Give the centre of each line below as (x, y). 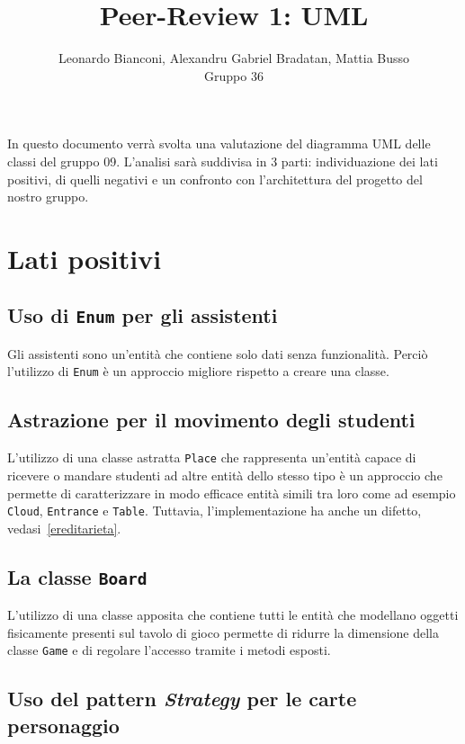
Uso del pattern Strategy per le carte (182, 699)
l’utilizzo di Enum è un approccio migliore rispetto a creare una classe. (198, 371)
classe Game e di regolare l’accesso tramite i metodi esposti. (169, 650)
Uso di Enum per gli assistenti (143, 315)
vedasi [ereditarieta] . (64, 528)
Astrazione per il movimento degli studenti (211, 420)
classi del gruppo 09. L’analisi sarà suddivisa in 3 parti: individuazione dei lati (223, 161)
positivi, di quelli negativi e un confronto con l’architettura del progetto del (215, 179)
